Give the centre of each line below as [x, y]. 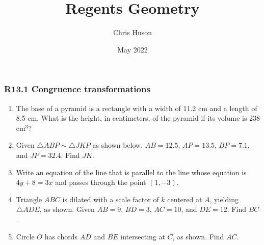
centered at [185, 199]
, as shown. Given [67, 209]
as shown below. [118, 145]
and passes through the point [101, 182]
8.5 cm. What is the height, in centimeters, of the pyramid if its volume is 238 [138, 118]
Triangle [29, 199]
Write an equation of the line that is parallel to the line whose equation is [131, 172]
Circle [25, 236]
